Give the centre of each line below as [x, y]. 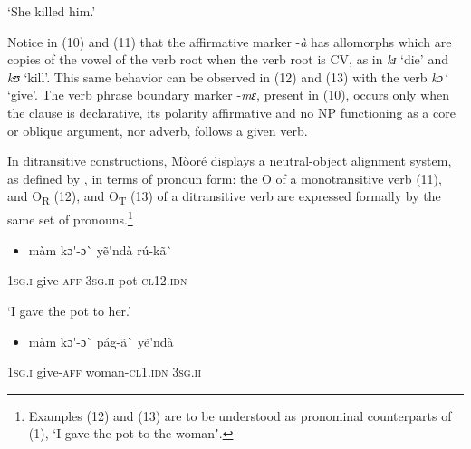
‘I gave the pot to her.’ [69, 310]
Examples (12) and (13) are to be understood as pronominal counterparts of [240, 415]
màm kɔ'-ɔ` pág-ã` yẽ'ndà [101, 341]
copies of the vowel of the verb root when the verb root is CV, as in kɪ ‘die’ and [228, 59]
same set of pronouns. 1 [70, 218]
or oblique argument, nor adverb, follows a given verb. [158, 130]
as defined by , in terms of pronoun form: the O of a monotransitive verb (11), [225, 178]
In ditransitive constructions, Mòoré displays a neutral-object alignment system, [230, 161]
